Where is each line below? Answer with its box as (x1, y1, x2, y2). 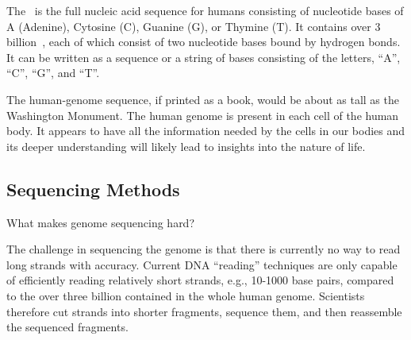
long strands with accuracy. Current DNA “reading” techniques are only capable (6, 256, 398, 272)
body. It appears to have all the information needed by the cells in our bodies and (6, 122, 405, 139)
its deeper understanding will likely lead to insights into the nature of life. (6, 137, 366, 154)
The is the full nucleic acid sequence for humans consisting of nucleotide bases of (6, 2, 404, 18)
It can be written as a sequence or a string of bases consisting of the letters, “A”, (6, 48, 401, 65)
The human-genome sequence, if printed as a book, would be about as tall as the (6, 91, 399, 107)
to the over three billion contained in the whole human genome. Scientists (6, 287, 365, 303)
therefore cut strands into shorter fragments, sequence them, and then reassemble (6, 303, 402, 319)
